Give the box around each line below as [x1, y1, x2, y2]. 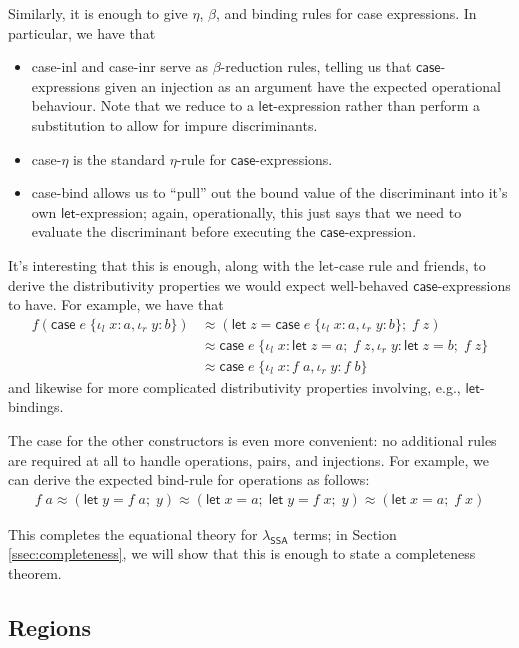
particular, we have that [8, 22, 156, 43]
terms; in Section [293, 523, 397, 544]
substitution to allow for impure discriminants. [31, 114, 318, 135]
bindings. [8, 396, 64, 417]
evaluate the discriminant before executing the [31, 221, 316, 242]
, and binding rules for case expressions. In [215, 3, 477, 23]
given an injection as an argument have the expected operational [104, 75, 501, 96]
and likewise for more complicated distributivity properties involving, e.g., [8, 376, 461, 397]
